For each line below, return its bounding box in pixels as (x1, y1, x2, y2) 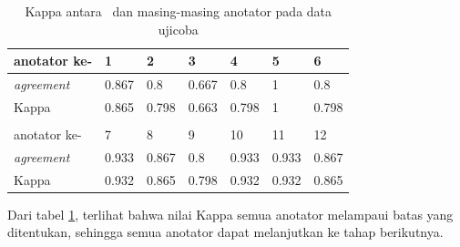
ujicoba (158, 19, 199, 38)
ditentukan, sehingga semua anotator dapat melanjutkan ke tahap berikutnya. (7, 222, 444, 242)
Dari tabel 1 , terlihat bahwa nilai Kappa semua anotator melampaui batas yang (7, 204, 454, 223)
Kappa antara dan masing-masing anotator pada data (25, 2, 332, 20)
